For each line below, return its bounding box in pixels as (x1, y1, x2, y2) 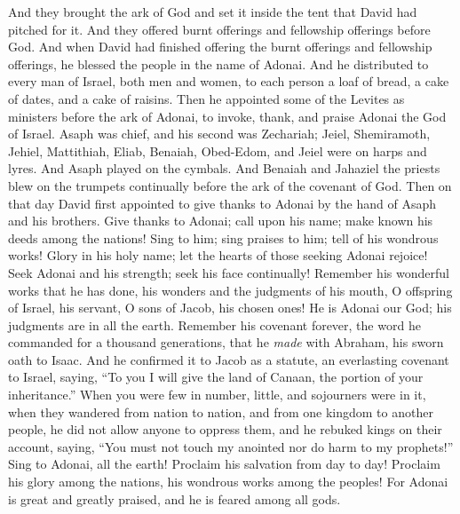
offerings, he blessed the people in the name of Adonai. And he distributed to (8, 54, 429, 73)
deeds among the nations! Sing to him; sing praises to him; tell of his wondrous (8, 228, 439, 247)
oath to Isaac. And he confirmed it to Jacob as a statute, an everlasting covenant (8, 350, 449, 368)
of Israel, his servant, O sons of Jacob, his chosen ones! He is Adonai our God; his (8, 298, 452, 317)
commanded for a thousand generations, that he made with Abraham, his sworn (8, 333, 444, 352)
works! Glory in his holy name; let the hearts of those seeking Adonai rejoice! (8, 246, 428, 265)
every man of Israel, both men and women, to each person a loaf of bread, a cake (8, 72, 449, 91)
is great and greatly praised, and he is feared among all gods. (8, 489, 341, 508)
